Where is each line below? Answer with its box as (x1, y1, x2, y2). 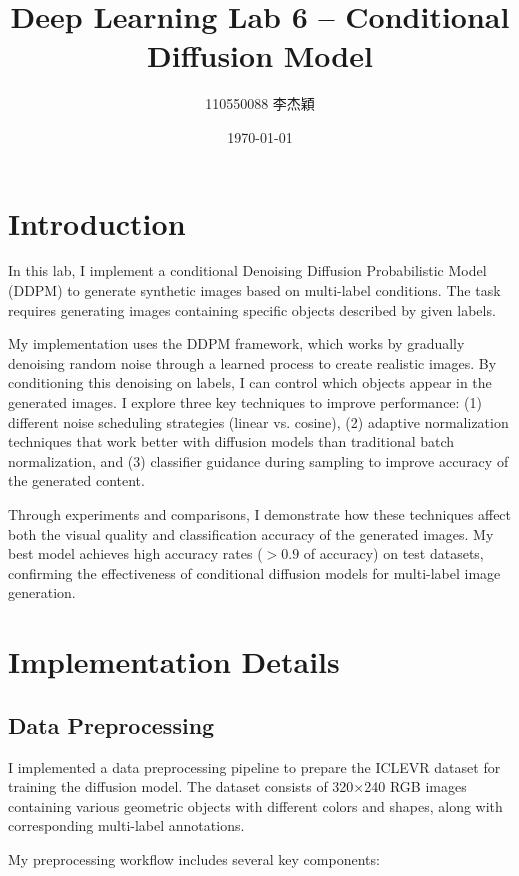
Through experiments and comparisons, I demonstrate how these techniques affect (8, 503, 512, 524)
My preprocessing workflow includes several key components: (8, 848, 380, 869)
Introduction (8, 202, 186, 243)
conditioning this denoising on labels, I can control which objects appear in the (8, 372, 492, 393)
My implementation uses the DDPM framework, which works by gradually (8, 333, 465, 354)
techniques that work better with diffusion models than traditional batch (8, 431, 455, 452)
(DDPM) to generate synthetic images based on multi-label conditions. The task (8, 280, 501, 301)
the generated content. (8, 470, 145, 491)
